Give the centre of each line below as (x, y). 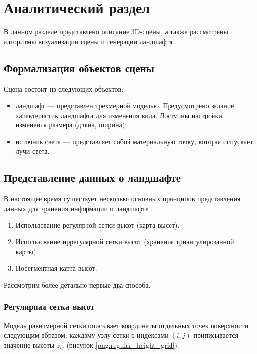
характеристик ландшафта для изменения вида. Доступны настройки (119, 115)
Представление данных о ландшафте (93, 178)
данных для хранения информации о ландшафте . (79, 208)
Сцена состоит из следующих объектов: (64, 88)
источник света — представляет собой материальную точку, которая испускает (134, 141)
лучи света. (33, 151)
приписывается (216, 335)
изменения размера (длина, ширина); (71, 125)
